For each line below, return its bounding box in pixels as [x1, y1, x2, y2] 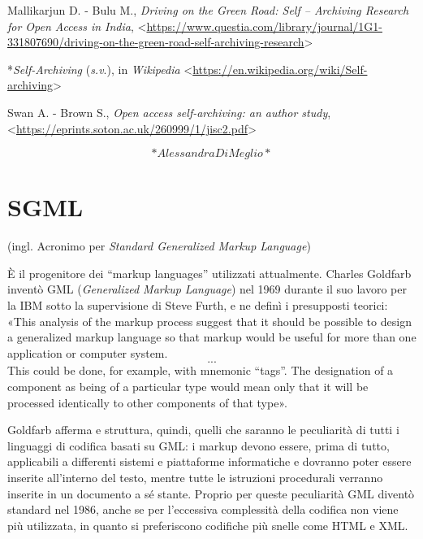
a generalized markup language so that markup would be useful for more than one [7, 328, 417, 346]
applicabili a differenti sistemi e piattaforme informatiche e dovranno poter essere [7, 453, 412, 470]
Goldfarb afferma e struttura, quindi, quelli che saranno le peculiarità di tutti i [7, 421, 399, 438]
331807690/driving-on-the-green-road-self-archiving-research [7, 33, 304, 50]
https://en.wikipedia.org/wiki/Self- [192, 60, 368, 77]
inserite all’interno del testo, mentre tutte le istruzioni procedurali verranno [7, 469, 383, 485]
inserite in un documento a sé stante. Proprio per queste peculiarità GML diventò [7, 485, 415, 502]
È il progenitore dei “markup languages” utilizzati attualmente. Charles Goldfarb [7, 264, 412, 281]
